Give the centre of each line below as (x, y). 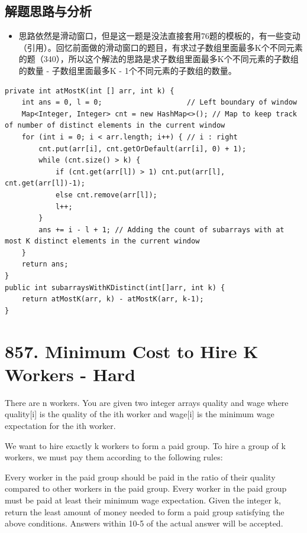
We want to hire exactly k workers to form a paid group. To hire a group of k (145, 445)
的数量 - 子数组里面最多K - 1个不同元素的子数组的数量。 (127, 70)
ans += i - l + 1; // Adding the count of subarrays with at (161, 230)
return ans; (45, 264)
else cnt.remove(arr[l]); (106, 195)
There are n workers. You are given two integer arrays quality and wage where (147, 402)
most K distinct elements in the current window (102, 241)
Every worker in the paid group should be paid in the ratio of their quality (140, 477)
